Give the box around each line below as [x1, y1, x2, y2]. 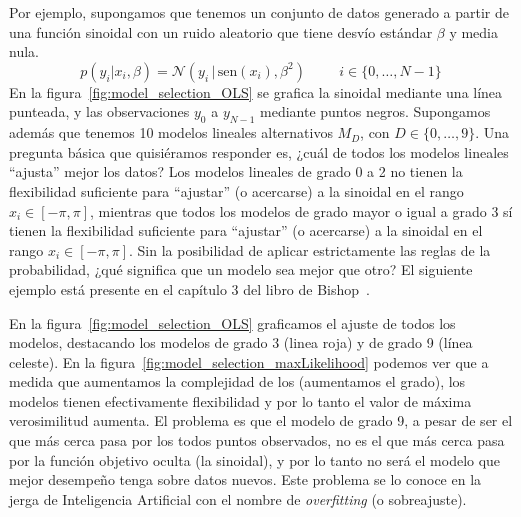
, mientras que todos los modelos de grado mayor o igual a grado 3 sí [90, 200, 513, 221]
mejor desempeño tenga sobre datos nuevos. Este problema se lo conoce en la [9, 469, 482, 490]
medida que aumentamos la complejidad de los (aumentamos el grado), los [9, 371, 466, 392]
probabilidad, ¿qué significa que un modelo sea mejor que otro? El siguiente [9, 259, 473, 280]
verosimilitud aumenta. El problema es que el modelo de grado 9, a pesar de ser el [9, 410, 513, 431]
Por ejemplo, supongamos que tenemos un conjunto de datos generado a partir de [9, 2, 509, 22]
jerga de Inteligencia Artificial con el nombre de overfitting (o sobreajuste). [9, 488, 467, 509]
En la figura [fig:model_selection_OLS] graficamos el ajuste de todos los [9, 312, 456, 333]
